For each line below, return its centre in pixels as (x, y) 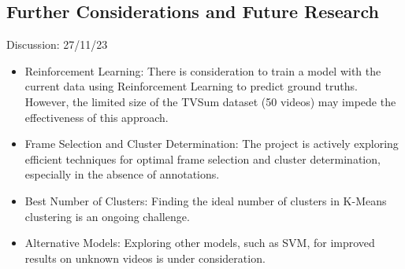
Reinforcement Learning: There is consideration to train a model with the (203, 70)
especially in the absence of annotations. (122, 174)
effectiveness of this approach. (97, 117)
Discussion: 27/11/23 (57, 44)
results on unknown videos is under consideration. (145, 258)
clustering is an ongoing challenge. (107, 216)
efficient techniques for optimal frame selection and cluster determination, (202, 158)
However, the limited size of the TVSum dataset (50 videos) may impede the (210, 101)
